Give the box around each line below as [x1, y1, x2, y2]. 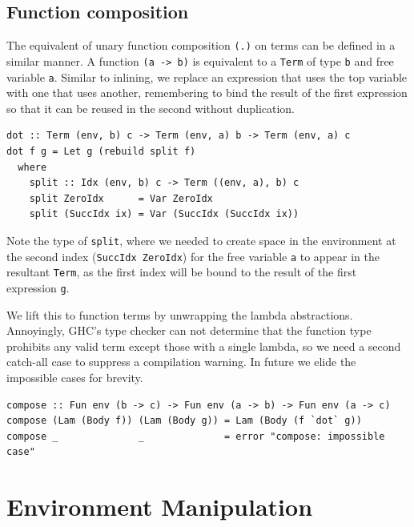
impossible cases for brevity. [6, 368, 143, 385]
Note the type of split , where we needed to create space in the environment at [6, 231, 396, 248]
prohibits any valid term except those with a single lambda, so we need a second [6, 337, 401, 354]
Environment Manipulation [6, 490, 313, 523]
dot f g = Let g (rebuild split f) [6, 145, 196, 157]
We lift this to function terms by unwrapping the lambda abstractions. [6, 306, 353, 323]
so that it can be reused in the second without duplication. [6, 99, 295, 116]
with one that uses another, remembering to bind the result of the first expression [6, 84, 408, 101]
